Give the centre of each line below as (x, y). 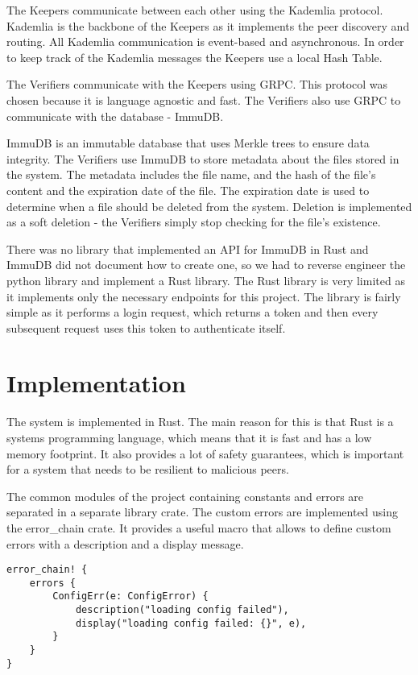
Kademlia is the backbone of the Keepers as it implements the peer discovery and (208, 25)
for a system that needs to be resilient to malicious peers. (148, 469)
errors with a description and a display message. (125, 543)
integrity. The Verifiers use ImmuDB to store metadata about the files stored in (203, 158)
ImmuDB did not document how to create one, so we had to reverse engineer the (206, 265)
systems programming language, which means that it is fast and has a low (189, 437)
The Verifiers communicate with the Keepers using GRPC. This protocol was (197, 84)
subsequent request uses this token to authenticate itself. (146, 327)
